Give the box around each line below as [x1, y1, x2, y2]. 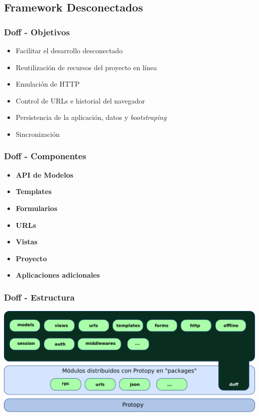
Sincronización [15, 128, 60, 139]
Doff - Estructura [4, 291, 75, 303]
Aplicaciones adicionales [15, 270, 100, 280]
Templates [15, 186, 52, 197]
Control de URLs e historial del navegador [15, 95, 145, 105]
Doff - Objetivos [4, 25, 70, 38]
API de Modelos [15, 169, 74, 180]
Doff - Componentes [4, 150, 87, 162]
